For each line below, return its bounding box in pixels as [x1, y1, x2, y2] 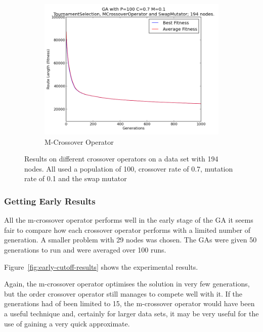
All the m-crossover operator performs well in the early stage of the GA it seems [4, 215, 253, 225]
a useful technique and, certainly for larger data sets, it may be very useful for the [4, 308, 259, 318]
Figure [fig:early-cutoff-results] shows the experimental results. [4, 261, 198, 272]
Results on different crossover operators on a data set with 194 [24, 153, 218, 164]
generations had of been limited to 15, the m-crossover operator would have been [4, 298, 255, 309]
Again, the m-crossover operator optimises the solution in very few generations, [4, 278, 250, 289]
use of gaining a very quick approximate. [4, 318, 130, 328]
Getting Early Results [4, 194, 96, 207]
